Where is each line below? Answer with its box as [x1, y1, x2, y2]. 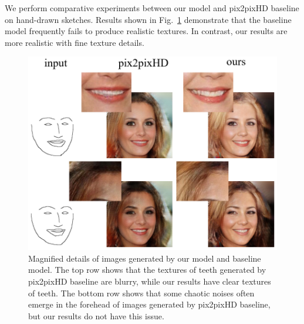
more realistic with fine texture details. [5, 36, 144, 48]
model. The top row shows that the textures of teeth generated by [28, 263, 266, 276]
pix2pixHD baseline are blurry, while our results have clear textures [28, 275, 271, 288]
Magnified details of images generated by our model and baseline [28, 252, 261, 264]
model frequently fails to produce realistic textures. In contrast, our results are [5, 25, 288, 37]
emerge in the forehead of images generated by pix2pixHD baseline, [28, 298, 271, 310]
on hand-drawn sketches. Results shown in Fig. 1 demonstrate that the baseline [5, 13, 292, 25]
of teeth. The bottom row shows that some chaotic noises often [28, 286, 255, 299]
